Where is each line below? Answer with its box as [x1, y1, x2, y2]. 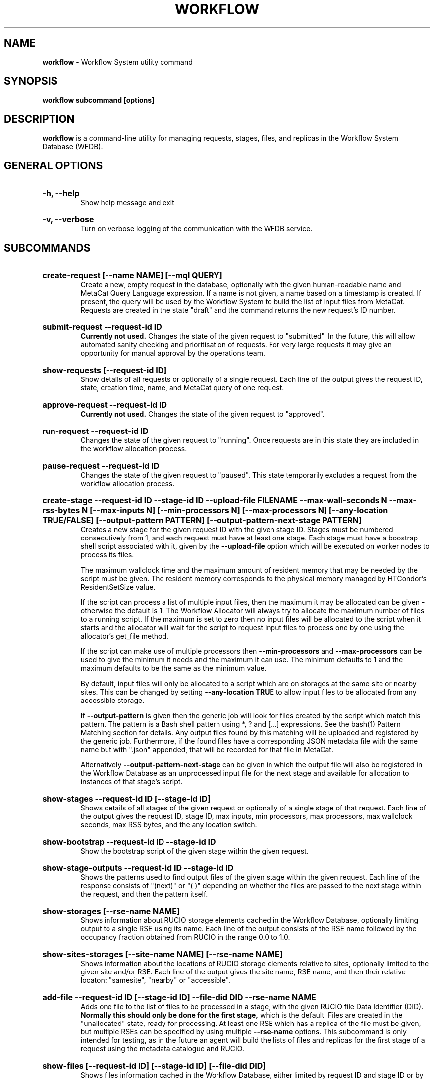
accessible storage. [80, 696, 145, 704]
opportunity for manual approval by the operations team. [80, 348, 265, 357]
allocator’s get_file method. [80, 631, 169, 640]
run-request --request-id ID [42, 426, 149, 436]
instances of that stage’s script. [80, 777, 183, 786]
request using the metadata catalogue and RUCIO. [80, 1044, 244, 1053]
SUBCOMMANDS [4, 241, 91, 254]
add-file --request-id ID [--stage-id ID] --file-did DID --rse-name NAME [42, 992, 316, 1002]
